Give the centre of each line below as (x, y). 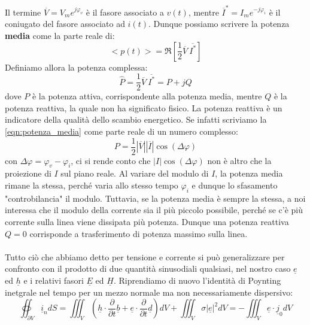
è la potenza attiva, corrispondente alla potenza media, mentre (147, 96)
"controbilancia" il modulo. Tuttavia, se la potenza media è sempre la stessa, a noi (155, 198)
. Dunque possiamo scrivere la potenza (219, 24)
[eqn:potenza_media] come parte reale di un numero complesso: (121, 131)
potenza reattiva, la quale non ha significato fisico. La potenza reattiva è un (144, 107)
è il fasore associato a (125, 12)
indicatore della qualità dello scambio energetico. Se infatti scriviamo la (136, 119)
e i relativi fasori (54, 280)
